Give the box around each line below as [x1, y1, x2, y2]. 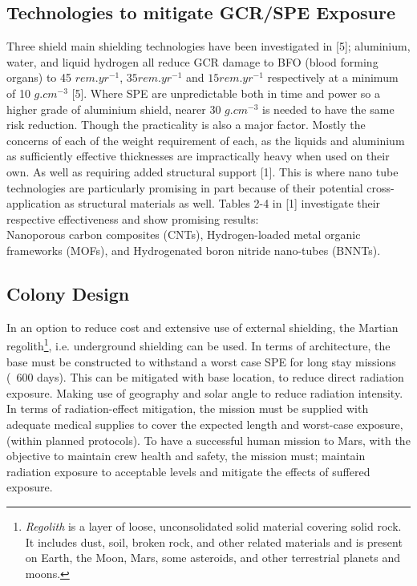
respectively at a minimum [267, 69, 399, 86]
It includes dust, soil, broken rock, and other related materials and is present [25, 533, 403, 550]
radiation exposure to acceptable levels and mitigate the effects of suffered [6, 463, 370, 479]
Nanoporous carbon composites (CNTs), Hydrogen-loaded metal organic [6, 226, 361, 243]
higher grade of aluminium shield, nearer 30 [6, 100, 221, 117]
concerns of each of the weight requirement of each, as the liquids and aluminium [6, 131, 405, 148]
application [6, 195, 61, 212]
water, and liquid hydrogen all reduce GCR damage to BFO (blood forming [6, 53, 379, 70]
